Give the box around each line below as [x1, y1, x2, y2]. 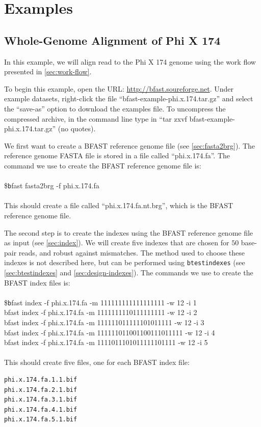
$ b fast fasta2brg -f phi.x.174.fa [4, 180, 99, 191]
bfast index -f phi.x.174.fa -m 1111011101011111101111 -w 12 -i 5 [4, 337, 208, 348]
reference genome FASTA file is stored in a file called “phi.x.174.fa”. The [4, 150, 230, 161]
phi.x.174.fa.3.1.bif [4, 396, 77, 404]
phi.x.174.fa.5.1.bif [4, 416, 77, 423]
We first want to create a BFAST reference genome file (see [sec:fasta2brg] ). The [4, 140, 255, 151]
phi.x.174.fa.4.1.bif [4, 406, 77, 413]
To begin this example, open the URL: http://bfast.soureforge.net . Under [4, 83, 233, 94]
